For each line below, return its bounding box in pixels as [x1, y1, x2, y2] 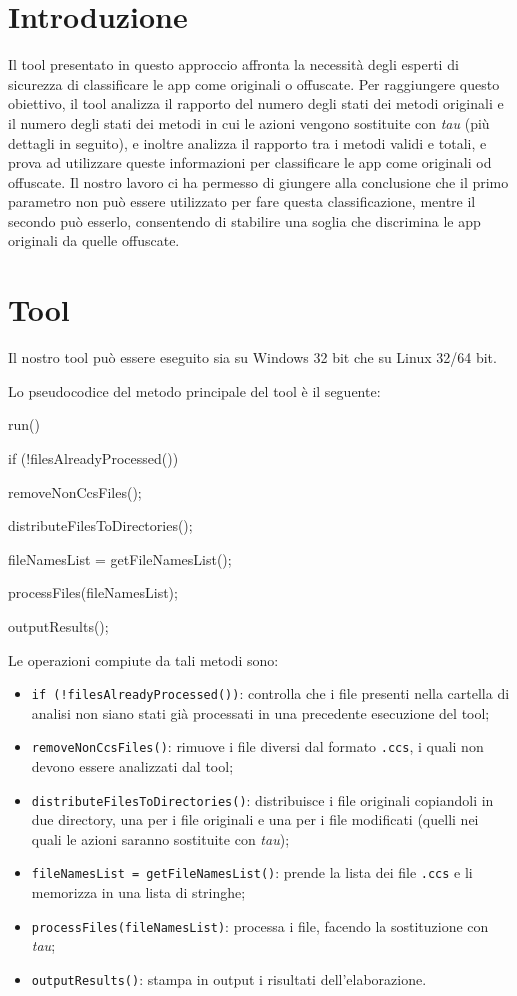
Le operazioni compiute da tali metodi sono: [8, 649, 279, 670]
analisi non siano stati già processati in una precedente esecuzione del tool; [31, 702, 490, 723]
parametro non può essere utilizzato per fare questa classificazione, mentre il [8, 191, 476, 212]
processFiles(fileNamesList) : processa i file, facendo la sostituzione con [31, 915, 489, 936]
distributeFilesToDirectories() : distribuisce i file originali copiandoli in [31, 789, 494, 810]
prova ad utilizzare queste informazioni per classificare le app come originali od [8, 152, 492, 173]
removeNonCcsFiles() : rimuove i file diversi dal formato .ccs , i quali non [31, 736, 484, 757]
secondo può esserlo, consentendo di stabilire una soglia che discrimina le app [8, 210, 481, 231]
